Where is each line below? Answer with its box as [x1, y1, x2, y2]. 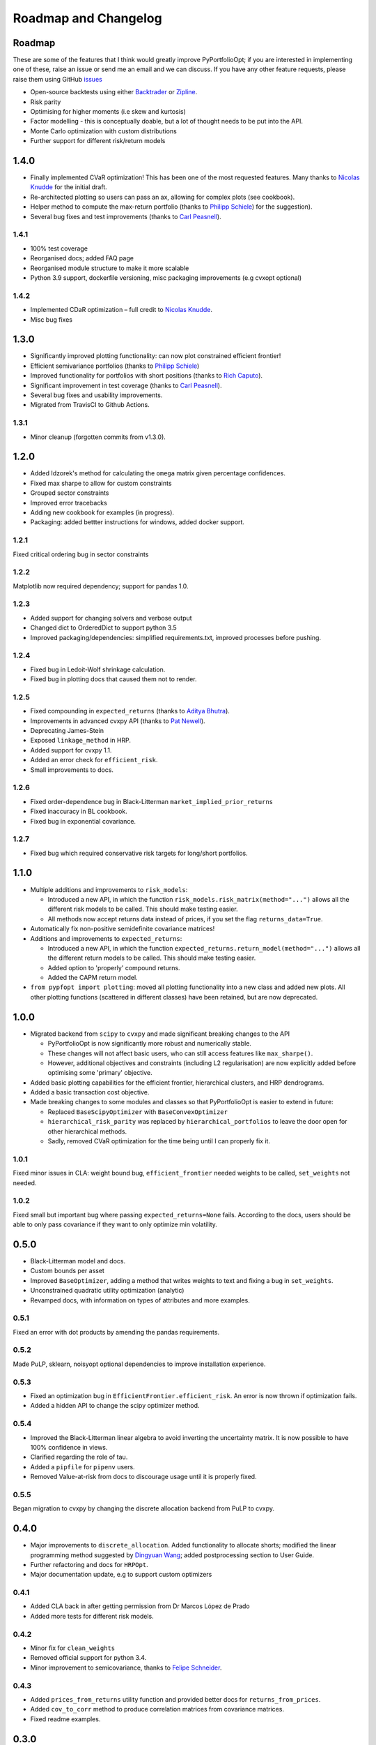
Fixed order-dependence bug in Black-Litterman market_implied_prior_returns [30, 797, 274, 805]
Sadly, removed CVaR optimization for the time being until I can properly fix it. [47, 1137, 271, 1145]
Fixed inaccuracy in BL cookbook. [30, 807, 128, 816]
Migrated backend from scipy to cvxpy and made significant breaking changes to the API [30, 1030, 290, 1038]
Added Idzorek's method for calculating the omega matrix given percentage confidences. [30, 469, 285, 477]
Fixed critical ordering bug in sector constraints [13, 550, 149, 558]
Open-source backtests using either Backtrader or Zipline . [30, 88, 198, 96]
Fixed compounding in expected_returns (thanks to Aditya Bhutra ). [30, 707, 230, 715]
